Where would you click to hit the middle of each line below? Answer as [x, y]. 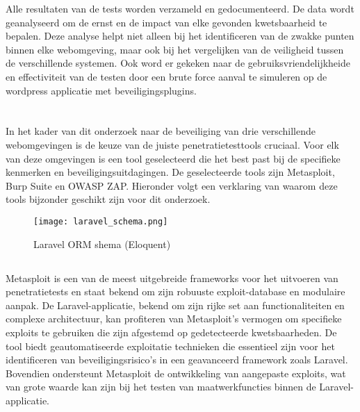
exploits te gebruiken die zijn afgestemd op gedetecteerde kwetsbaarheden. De [171, 332]
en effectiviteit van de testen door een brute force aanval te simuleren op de [166, 76]
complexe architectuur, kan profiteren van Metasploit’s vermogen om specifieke [174, 319]
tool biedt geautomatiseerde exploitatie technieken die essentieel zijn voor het [170, 346]
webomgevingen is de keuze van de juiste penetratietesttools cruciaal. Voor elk [172, 144]
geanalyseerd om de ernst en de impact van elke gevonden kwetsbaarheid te [166, 22]
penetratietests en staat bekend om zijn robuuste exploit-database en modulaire [175, 291]
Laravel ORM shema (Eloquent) [102, 244]
